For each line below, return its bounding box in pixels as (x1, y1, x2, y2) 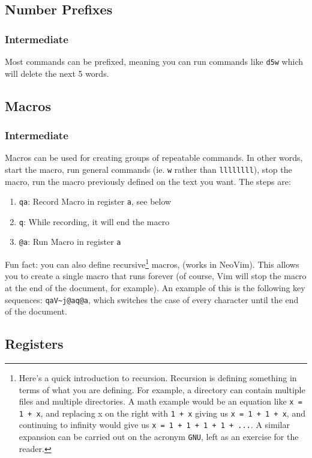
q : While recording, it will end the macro (19, 215, 170, 227)
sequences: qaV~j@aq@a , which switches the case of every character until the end (5, 293, 299, 306)
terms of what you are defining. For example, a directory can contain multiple (19, 383, 305, 396)
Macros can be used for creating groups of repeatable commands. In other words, (5, 151, 303, 164)
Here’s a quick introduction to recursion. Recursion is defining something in (19, 371, 297, 384)
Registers (5, 334, 64, 353)
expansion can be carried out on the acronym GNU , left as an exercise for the (19, 430, 299, 443)
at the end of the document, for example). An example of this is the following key (5, 281, 305, 294)
